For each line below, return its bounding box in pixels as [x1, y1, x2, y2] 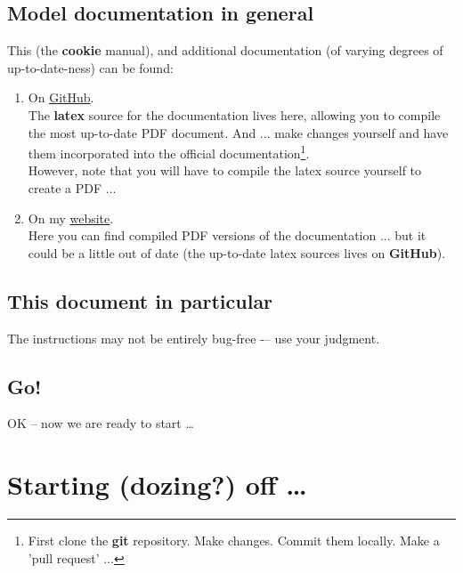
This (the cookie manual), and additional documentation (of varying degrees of [7, 41, 443, 60]
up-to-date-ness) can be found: [7, 58, 174, 77]
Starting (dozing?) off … [7, 466, 307, 503]
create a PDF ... [28, 179, 117, 198]
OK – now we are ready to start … [7, 414, 194, 432]
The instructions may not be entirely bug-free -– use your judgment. [7, 328, 380, 347]
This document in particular [7, 286, 273, 314]
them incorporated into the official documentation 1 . [28, 141, 310, 162]
